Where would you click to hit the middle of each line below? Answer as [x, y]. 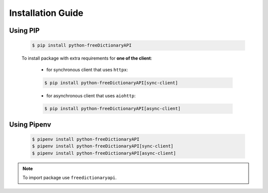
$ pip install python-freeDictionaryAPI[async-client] [112, 109]
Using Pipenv [30, 124]
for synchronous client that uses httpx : [87, 69]
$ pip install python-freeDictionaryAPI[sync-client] [111, 83]
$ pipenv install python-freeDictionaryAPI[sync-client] [103, 146]
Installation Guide [46, 13]
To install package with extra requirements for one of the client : [87, 58]
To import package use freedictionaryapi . [69, 178]
